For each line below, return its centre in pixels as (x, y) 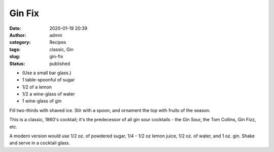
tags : (15, 49)
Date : (15, 28)
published (60, 64)
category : (20, 42)
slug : (15, 57)
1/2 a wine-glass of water (48, 94)
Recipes (58, 42)
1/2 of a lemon (37, 87)
